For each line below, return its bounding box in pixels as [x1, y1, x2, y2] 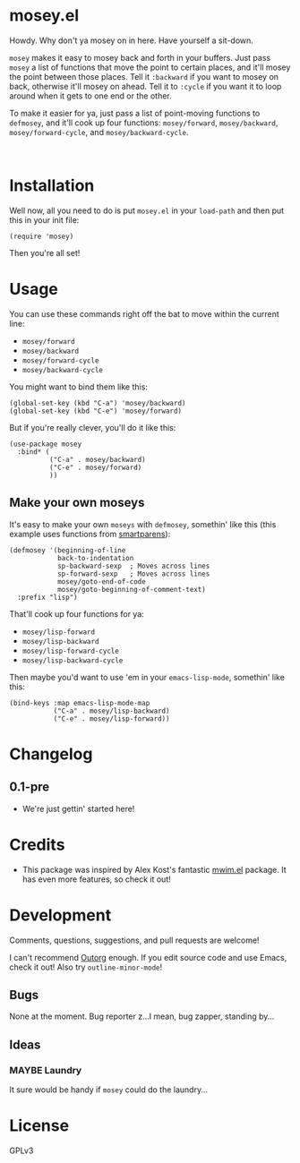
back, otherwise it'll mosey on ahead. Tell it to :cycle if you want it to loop [9, 81, 282, 91]
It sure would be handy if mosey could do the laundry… [9, 1084, 209, 1095]
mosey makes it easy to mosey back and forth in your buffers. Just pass [9, 52, 271, 63]
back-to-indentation [56, 553, 134, 562]
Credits [9, 834, 65, 855]
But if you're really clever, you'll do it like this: [9, 422, 176, 432]
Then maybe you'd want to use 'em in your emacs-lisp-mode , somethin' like [9, 671, 285, 682]
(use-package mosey [9, 440, 82, 449]
